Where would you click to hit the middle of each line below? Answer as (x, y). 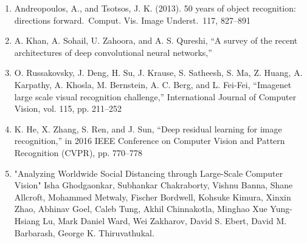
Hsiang (27, 220)
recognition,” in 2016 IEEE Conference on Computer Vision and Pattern (150, 141)
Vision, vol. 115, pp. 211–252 (68, 108)
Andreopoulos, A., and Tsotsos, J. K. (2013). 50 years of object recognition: (155, 8)
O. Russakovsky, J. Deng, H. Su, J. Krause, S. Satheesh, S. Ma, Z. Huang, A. (158, 73)
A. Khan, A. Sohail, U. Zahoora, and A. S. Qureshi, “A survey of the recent (156, 40)
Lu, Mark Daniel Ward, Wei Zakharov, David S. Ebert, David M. (165, 220)
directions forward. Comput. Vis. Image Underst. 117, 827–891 (132, 20)
